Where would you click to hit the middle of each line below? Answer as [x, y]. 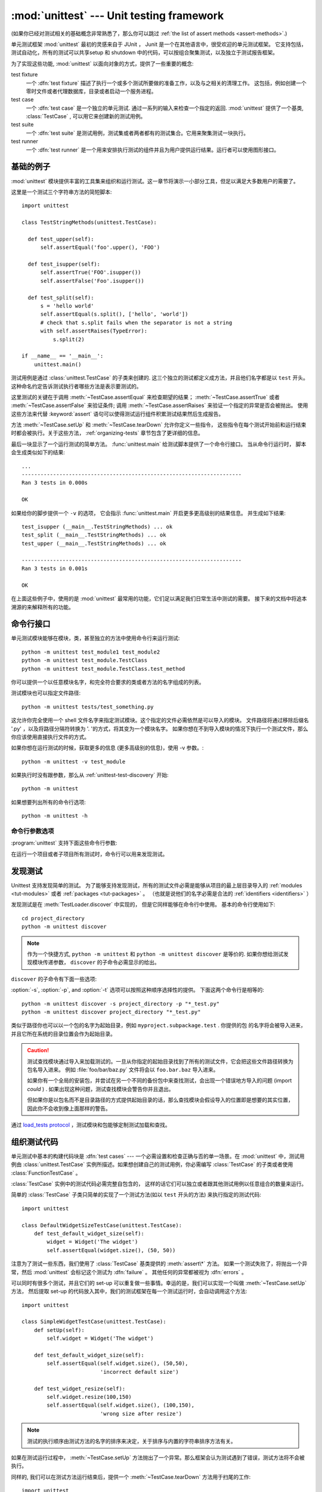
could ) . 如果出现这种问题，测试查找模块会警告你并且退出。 [100, 1089]
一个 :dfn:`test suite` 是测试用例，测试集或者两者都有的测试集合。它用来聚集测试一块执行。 [137, 133]
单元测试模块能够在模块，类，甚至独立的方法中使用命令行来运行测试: [95, 638]
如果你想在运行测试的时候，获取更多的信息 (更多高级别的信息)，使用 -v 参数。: [107, 748]
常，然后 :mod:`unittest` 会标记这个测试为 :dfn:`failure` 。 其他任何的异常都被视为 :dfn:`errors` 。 [129, 1272]
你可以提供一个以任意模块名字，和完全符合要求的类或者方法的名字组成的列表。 [108, 682]
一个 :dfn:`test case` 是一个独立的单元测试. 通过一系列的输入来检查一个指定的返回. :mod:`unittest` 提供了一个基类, [165, 108]
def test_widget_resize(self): [80, 1388]
